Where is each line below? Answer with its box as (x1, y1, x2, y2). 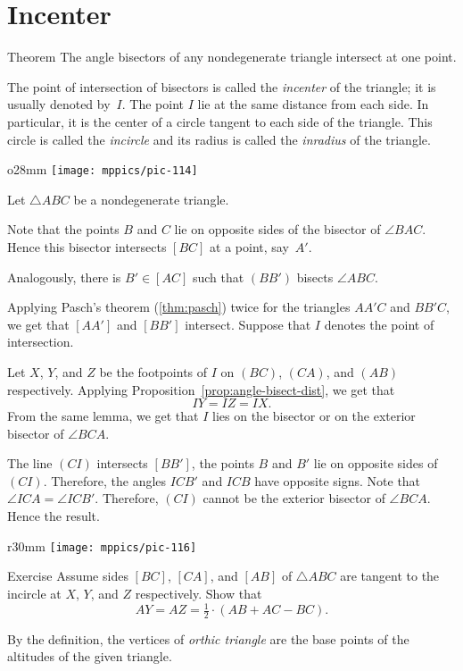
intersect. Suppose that (185, 315, 311, 333)
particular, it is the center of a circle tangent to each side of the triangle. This (7, 112, 433, 130)
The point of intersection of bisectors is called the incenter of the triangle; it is (7, 77, 436, 96)
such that (192, 267, 244, 286)
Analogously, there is (7, 267, 121, 286)
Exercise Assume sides (7, 566, 128, 585)
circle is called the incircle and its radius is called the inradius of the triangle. (7, 130, 431, 148)
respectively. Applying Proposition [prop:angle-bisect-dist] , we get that (7, 380, 395, 398)
